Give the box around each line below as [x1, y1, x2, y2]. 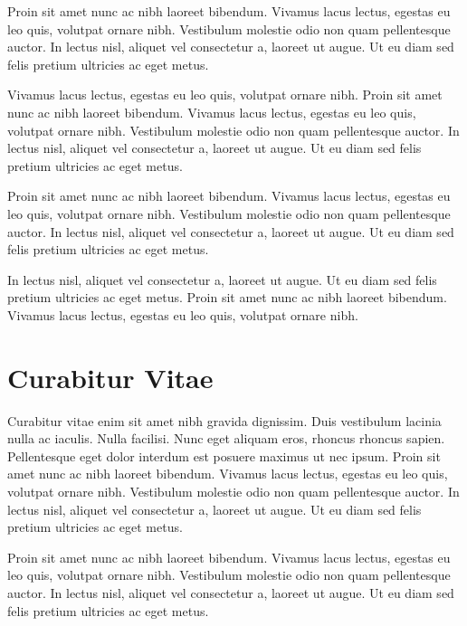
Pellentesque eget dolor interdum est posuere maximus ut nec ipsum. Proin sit [7, 446, 441, 465]
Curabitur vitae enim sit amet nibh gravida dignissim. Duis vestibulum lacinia [7, 411, 442, 430]
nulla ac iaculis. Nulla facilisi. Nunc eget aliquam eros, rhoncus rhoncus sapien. [7, 429, 445, 448]
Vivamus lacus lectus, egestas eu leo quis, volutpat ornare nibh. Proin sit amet [7, 85, 443, 104]
